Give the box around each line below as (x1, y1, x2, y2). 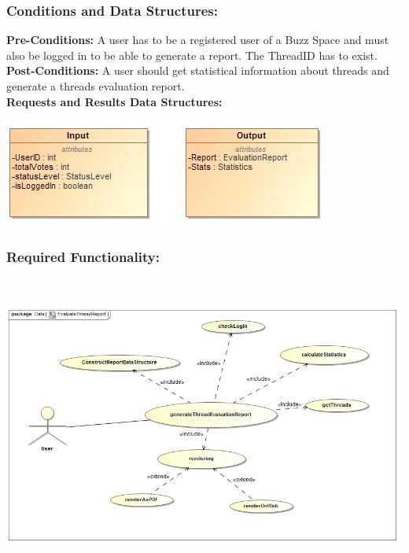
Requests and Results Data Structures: (6, 93, 223, 109)
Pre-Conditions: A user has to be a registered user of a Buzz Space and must (6, 31, 389, 48)
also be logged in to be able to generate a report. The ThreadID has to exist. (6, 46, 378, 63)
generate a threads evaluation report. (6, 78, 185, 94)
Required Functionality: (6, 246, 160, 266)
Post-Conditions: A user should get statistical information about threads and (6, 62, 389, 79)
